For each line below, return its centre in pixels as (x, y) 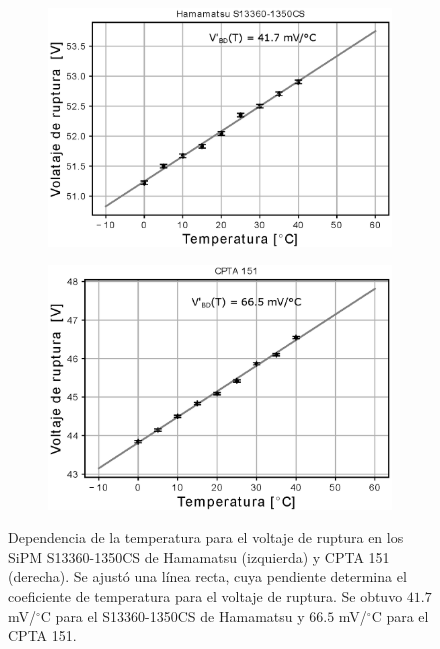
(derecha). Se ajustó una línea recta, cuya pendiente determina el (207, 576)
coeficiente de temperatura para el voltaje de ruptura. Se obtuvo (205, 596)
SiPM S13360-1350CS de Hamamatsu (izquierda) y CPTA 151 (199, 556)
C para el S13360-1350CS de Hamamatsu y (172, 615)
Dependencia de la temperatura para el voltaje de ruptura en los (206, 537)
